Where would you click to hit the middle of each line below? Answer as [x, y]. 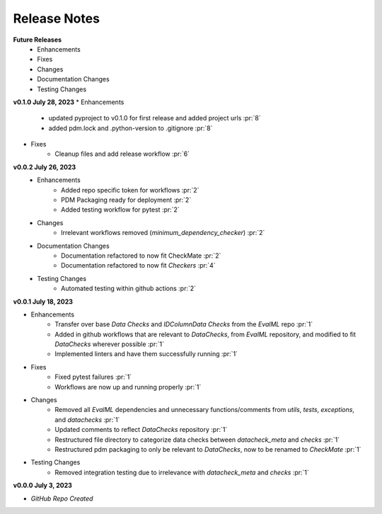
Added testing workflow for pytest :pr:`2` [120, 210]
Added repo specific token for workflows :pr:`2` [130, 190]
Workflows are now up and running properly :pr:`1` [128, 387]
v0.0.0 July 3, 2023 [42, 486]
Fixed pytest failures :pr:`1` [93, 377]
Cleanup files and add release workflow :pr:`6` [122, 154]
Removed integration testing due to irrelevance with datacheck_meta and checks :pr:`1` [182, 472]
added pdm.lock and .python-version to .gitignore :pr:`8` [131, 128]
